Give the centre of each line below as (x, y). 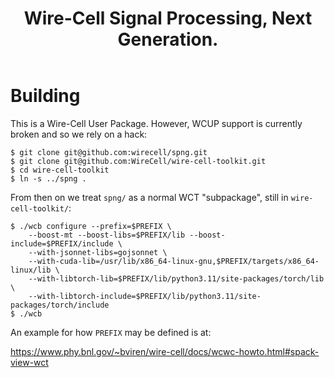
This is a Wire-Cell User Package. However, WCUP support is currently (156, 123)
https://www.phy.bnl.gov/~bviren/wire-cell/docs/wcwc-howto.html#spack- (165, 351)
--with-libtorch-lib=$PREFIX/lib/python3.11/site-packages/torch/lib (176, 278)
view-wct (29, 362)
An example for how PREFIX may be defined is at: (111, 332)
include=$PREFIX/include (62, 243)
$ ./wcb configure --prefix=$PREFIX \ (91, 226)
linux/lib (31, 270)
